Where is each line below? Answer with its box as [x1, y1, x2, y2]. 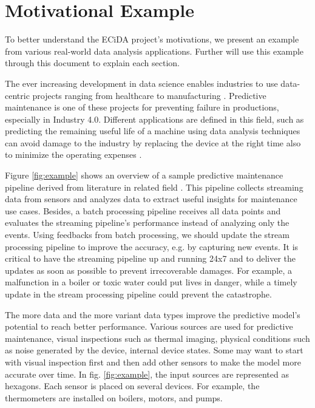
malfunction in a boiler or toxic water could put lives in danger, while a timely [5, 276, 297, 288]
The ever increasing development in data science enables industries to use [5, 76, 278, 89]
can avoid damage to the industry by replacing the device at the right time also [5, 136, 301, 149]
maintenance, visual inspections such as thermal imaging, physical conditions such [5, 331, 310, 344]
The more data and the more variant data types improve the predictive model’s [5, 308, 300, 321]
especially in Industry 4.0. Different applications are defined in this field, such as [5, 112, 304, 125]
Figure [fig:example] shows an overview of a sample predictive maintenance [5, 169, 283, 182]
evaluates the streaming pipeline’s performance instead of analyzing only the [5, 216, 290, 229]
